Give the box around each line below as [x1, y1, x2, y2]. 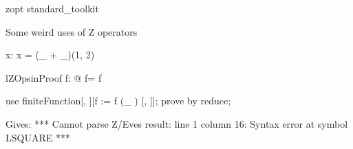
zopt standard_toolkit [6, 1, 99, 15]
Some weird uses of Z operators [6, 24, 138, 38]
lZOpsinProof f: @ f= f [6, 70, 102, 84]
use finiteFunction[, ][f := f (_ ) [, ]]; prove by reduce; [6, 93, 231, 108]
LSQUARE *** [6, 130, 70, 144]
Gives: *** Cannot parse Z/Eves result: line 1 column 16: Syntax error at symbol [6, 116, 348, 130]
